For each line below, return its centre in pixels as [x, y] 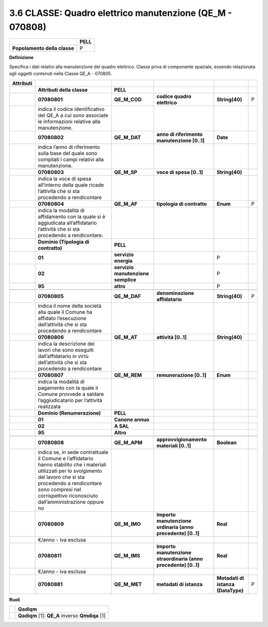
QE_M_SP [126, 172]
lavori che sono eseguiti [66, 350]
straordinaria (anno [180, 558]
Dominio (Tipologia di [64, 242]
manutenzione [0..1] [180, 140]
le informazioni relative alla [69, 121]
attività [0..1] [172, 337]
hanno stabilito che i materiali [72, 464]
